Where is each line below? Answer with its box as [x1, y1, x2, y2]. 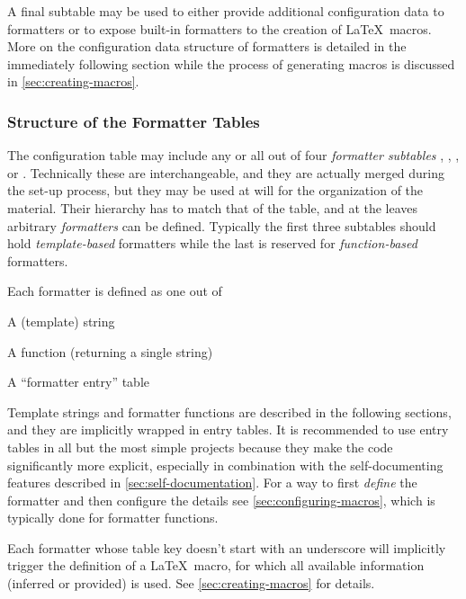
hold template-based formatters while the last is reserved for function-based [7, 234, 417, 253]
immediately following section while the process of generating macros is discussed [7, 54, 455, 73]
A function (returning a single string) [7, 342, 213, 361]
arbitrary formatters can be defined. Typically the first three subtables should [7, 216, 436, 235]
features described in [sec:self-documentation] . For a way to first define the [7, 473, 417, 492]
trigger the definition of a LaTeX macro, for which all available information [7, 556, 425, 575]
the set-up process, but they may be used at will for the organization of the [7, 181, 424, 200]
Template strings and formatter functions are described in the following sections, [7, 402, 452, 421]
